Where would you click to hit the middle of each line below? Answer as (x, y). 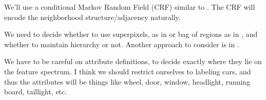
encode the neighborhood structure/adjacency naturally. (92, 17)
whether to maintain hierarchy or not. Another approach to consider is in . (122, 44)
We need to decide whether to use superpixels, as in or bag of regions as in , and (131, 34)
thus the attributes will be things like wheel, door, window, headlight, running (127, 81)
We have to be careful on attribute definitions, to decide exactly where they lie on (133, 61)
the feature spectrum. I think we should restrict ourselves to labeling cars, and (128, 71)
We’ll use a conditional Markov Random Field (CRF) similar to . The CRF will (130, 7)
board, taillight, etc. (36, 92)
